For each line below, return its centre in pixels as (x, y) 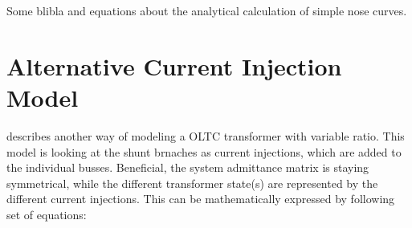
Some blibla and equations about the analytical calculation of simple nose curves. (207, 10)
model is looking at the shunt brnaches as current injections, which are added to (204, 151)
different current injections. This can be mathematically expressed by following (201, 199)
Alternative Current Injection (174, 65)
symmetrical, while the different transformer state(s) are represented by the (192, 183)
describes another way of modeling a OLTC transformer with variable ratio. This (206, 135)
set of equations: (47, 214)
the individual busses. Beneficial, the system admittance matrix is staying (188, 167)
